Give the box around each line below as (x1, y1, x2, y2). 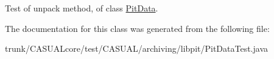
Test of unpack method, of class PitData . (5, 2, 158, 14)
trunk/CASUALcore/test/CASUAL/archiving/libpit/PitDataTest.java (5, 42, 268, 55)
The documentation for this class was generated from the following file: (5, 22, 270, 34)
